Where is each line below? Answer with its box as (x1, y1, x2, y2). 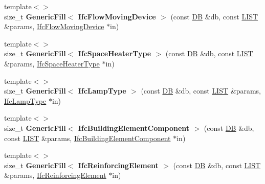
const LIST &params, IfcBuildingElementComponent (4, 132, 171, 143)
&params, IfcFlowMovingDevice (4, 21, 104, 32)
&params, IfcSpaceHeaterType (4, 58, 100, 68)
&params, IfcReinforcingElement (4, 170, 106, 180)
